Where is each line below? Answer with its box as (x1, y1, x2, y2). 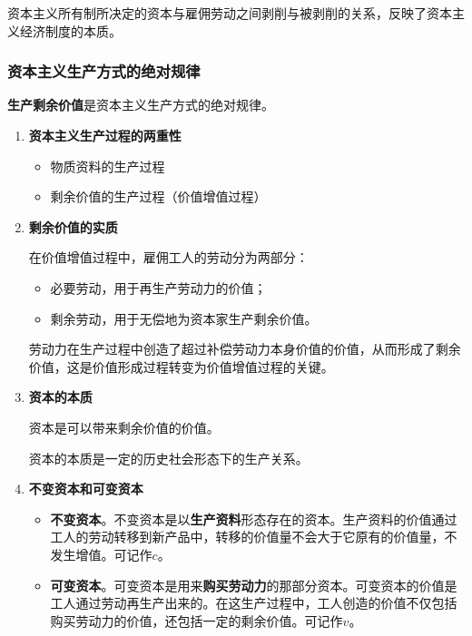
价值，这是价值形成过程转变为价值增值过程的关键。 (28, 357, 334, 376)
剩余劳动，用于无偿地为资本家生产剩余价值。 (50, 308, 318, 328)
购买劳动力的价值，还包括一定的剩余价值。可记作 (50, 611, 343, 630)
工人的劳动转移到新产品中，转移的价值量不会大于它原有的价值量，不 (50, 527, 457, 546)
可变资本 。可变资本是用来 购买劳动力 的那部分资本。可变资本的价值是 (50, 575, 457, 594)
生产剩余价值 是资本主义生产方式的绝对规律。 (7, 95, 274, 114)
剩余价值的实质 (28, 217, 118, 236)
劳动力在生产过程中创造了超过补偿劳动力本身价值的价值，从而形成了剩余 (28, 339, 461, 358)
